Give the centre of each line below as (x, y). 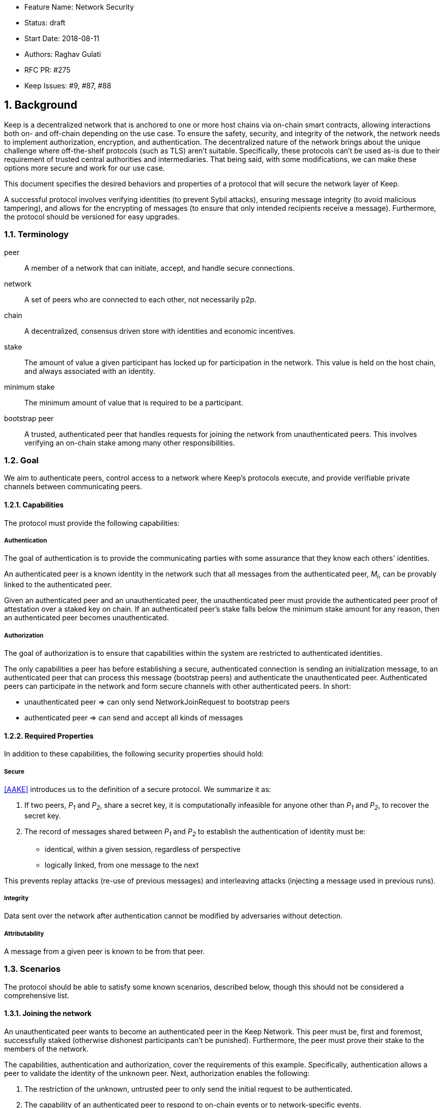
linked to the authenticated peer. (58, 585)
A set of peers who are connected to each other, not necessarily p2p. (141, 299)
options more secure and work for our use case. (84, 168)
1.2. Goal (22, 460)
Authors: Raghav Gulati (63, 54)
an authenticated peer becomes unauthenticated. (87, 618)
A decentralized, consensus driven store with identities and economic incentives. (160, 331)
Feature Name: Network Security (79, 7)
